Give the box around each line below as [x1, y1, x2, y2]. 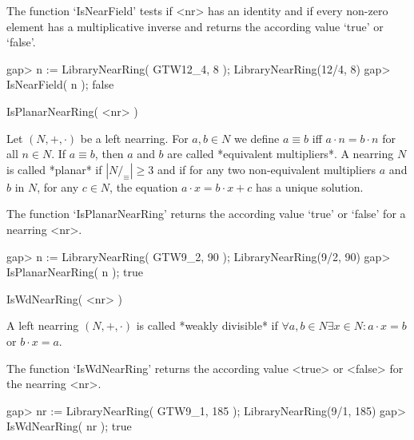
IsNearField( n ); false [6, 76, 114, 93]
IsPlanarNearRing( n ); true [6, 264, 143, 280]
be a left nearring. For [80, 129, 189, 146]
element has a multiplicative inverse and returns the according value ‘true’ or [6, 18, 384, 34]
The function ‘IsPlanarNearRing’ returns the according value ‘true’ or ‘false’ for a [6, 205, 406, 222]
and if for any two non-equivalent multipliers [157, 161, 376, 177]
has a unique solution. [256, 178, 364, 195]
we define [233, 129, 280, 146]
